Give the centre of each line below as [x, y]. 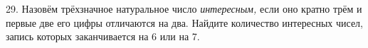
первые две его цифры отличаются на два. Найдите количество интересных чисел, [184, 22]
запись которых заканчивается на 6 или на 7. [103, 36]
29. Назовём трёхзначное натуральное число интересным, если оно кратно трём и [184, 8]
